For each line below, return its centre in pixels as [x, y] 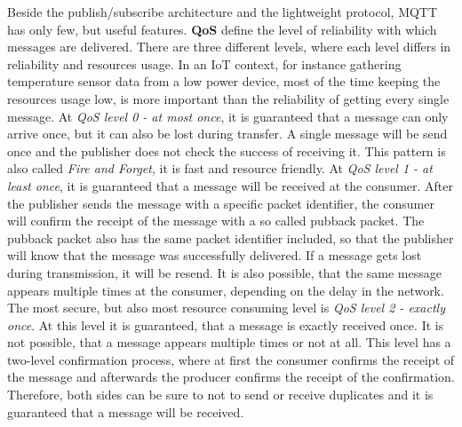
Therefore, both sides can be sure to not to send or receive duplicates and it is [220, 395]
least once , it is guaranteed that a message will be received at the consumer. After [231, 185]
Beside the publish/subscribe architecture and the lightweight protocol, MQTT [223, 12]
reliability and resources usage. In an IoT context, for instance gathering [204, 63]
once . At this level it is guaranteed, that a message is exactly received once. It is [226, 324]
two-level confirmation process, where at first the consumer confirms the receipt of [231, 359]
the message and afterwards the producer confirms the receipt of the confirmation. [231, 377]
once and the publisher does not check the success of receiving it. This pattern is [227, 150]
